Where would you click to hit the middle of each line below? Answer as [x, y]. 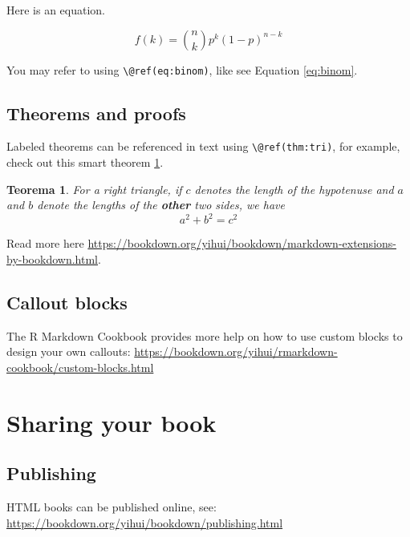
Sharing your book [112, 422]
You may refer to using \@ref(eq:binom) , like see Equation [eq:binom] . [182, 69]
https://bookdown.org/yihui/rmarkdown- [236, 351]
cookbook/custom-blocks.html [80, 367]
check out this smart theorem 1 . [85, 162]
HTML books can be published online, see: [112, 507]
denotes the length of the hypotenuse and [294, 189]
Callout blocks [67, 302]
